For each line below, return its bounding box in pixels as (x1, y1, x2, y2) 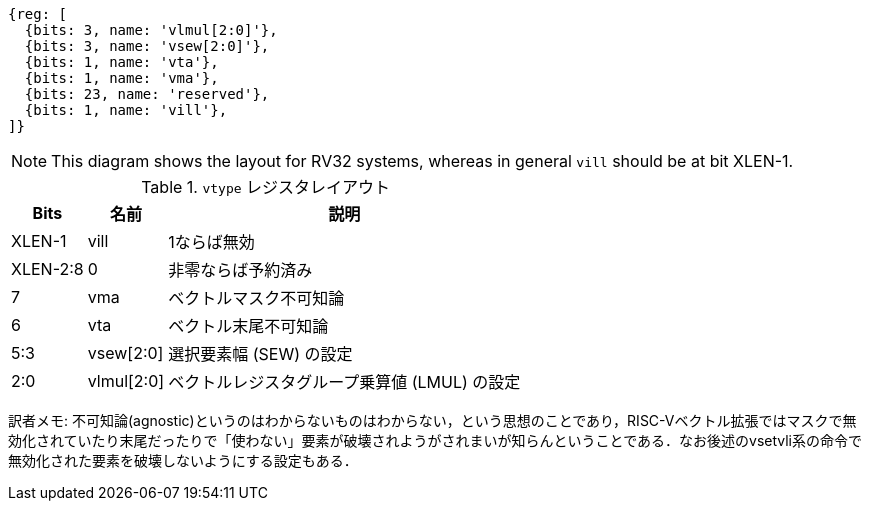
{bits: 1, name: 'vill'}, (24, 102, 228, 118)
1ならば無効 (168, 232, 255, 252)
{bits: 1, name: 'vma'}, (24, 70, 219, 86)
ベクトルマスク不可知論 (168, 288, 345, 308)
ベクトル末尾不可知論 (168, 316, 329, 336)
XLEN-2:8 (11, 259, 84, 279)
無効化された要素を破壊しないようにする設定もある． (8, 452, 358, 469)
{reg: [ (8, 6, 68, 22)
